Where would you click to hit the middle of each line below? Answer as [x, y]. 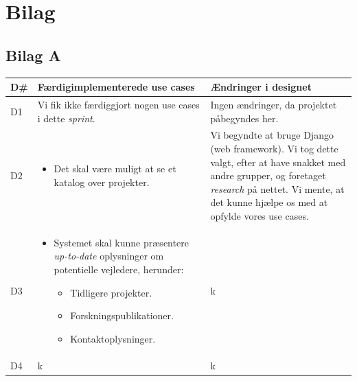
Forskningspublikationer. [122, 315]
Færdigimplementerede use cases [116, 87]
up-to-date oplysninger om [109, 256]
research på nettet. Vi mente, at [277, 188]
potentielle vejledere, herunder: [119, 269]
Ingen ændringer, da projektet [274, 104]
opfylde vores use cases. [260, 215]
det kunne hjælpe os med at [269, 202]
